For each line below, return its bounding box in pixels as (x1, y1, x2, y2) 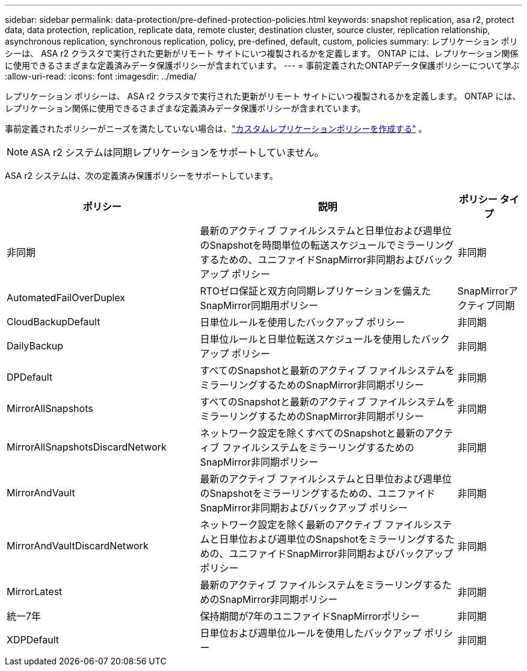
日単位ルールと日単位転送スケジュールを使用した (200, 333, 421, 345)
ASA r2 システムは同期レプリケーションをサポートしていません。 (31, 146, 324, 158)
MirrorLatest (7, 585, 63, 598)
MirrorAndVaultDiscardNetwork (7, 540, 149, 552)
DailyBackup (7, 340, 64, 352)
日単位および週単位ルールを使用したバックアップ (200, 627, 422, 639)
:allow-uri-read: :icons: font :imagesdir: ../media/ (5, 71, 197, 81)
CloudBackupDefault (7, 316, 100, 328)
